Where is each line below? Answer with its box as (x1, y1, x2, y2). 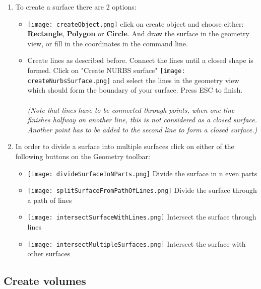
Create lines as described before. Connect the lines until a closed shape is (27, 55, 253, 65)
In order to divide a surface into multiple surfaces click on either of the (15, 141, 234, 152)
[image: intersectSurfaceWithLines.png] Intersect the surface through (27, 211, 256, 222)
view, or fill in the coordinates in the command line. (27, 38, 188, 48)
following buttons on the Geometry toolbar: (15, 151, 150, 161)
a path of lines (27, 194, 72, 205)
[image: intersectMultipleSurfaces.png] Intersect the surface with (27, 238, 246, 249)
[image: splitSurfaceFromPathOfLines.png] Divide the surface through (27, 185, 257, 195)
